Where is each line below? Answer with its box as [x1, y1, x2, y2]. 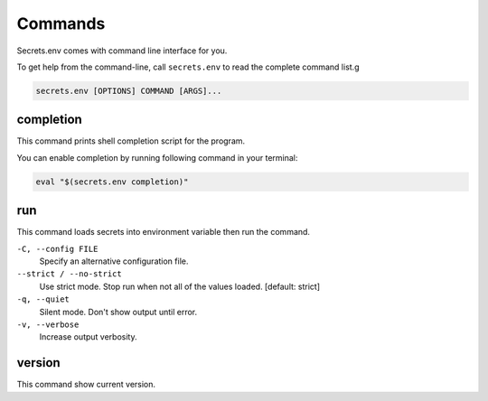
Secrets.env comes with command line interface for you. [16, 45, 228, 56]
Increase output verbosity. [39, 331, 137, 342]
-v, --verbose [16, 320, 80, 330]
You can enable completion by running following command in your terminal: [16, 152, 298, 163]
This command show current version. [16, 379, 156, 390]
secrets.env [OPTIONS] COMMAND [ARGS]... [35, 86, 222, 96]
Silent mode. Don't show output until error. [39, 306, 198, 317]
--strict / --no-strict [16, 269, 122, 279]
